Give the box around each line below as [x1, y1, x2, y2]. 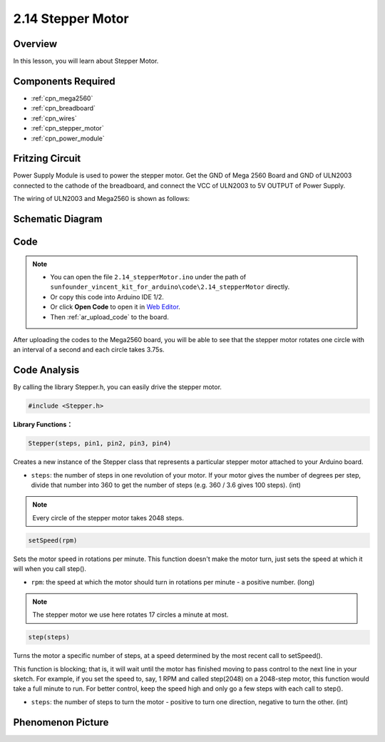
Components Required [13, 75, 115, 87]
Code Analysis [13, 364, 80, 376]
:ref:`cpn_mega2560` [31, 93, 93, 103]
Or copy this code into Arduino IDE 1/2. [50, 292, 164, 301]
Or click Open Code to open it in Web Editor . [50, 303, 181, 311]
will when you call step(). [13, 565, 87, 573]
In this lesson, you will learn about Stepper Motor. [13, 57, 159, 66]
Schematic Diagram [13, 213, 103, 225]
